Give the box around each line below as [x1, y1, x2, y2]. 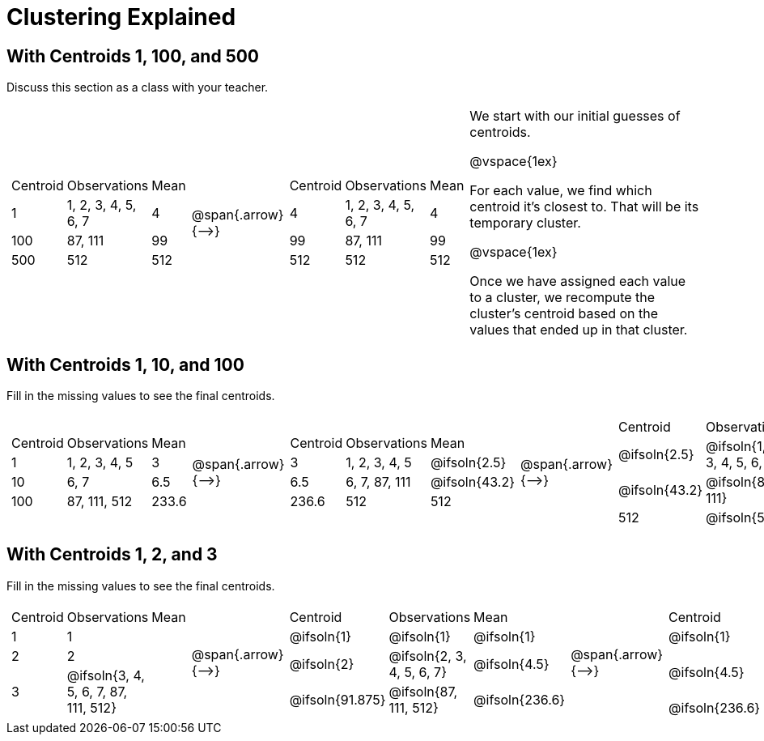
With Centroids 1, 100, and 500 [6, 45, 260, 66]
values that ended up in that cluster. [469, 322, 688, 339]
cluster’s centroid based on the [469, 305, 659, 322]
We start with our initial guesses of [469, 108, 681, 125]
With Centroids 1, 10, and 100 [6, 354, 244, 375]
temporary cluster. [469, 215, 581, 232]
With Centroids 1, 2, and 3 [6, 544, 218, 565]
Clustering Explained [6, 3, 236, 31]
